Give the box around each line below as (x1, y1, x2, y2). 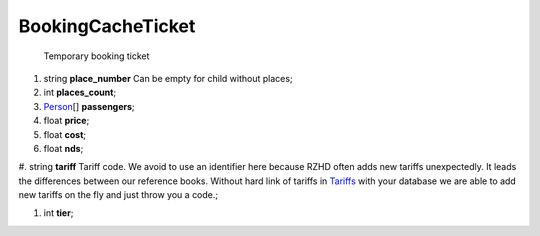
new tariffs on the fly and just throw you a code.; (18, 189, 219, 201)
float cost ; (43, 128, 87, 140)
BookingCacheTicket (18, 15, 196, 37)
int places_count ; (43, 86, 117, 99)
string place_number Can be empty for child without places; (43, 72, 294, 84)
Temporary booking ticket (43, 50, 150, 62)
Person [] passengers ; (43, 100, 135, 112)
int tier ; (43, 207, 74, 219)
